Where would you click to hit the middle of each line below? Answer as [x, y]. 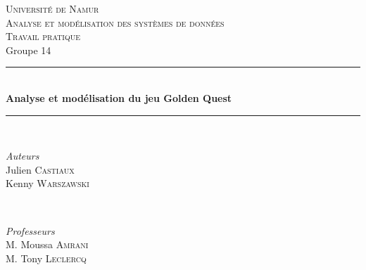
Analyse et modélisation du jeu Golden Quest [119, 97]
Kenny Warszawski [48, 183]
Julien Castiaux [40, 169]
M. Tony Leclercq [46, 258]
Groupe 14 [29, 50]
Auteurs [23, 156]
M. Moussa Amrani [47, 244]
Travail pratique [43, 36]
